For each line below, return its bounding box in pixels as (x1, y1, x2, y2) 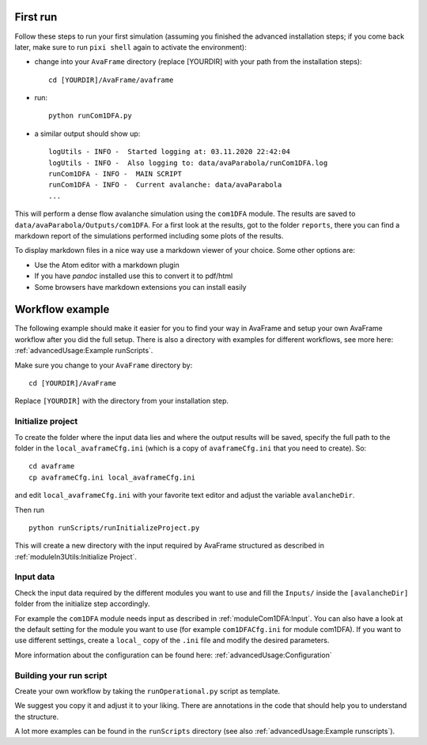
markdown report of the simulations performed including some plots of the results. (14, 231, 284, 240)
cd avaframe (28, 462, 75, 471)
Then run (14, 505, 45, 514)
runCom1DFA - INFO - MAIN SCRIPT (48, 170, 182, 179)
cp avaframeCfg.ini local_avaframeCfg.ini (28, 472, 196, 482)
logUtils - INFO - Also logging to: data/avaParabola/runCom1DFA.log (48, 158, 328, 167)
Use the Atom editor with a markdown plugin (34, 260, 179, 269)
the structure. (14, 712, 59, 721)
